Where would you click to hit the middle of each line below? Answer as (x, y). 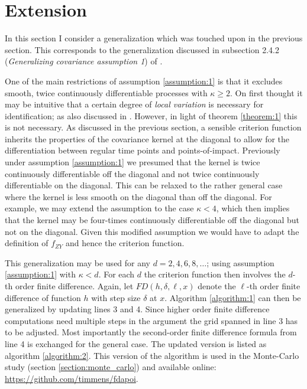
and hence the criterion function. (125, 243)
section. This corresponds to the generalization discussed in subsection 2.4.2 (142, 49)
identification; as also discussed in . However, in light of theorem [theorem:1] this (151, 115)
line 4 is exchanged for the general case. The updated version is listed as (136, 343)
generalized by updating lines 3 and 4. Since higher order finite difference (137, 309)
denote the (217, 286)
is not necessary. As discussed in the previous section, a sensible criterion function (153, 127)
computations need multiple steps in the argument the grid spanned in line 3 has (151, 320)
